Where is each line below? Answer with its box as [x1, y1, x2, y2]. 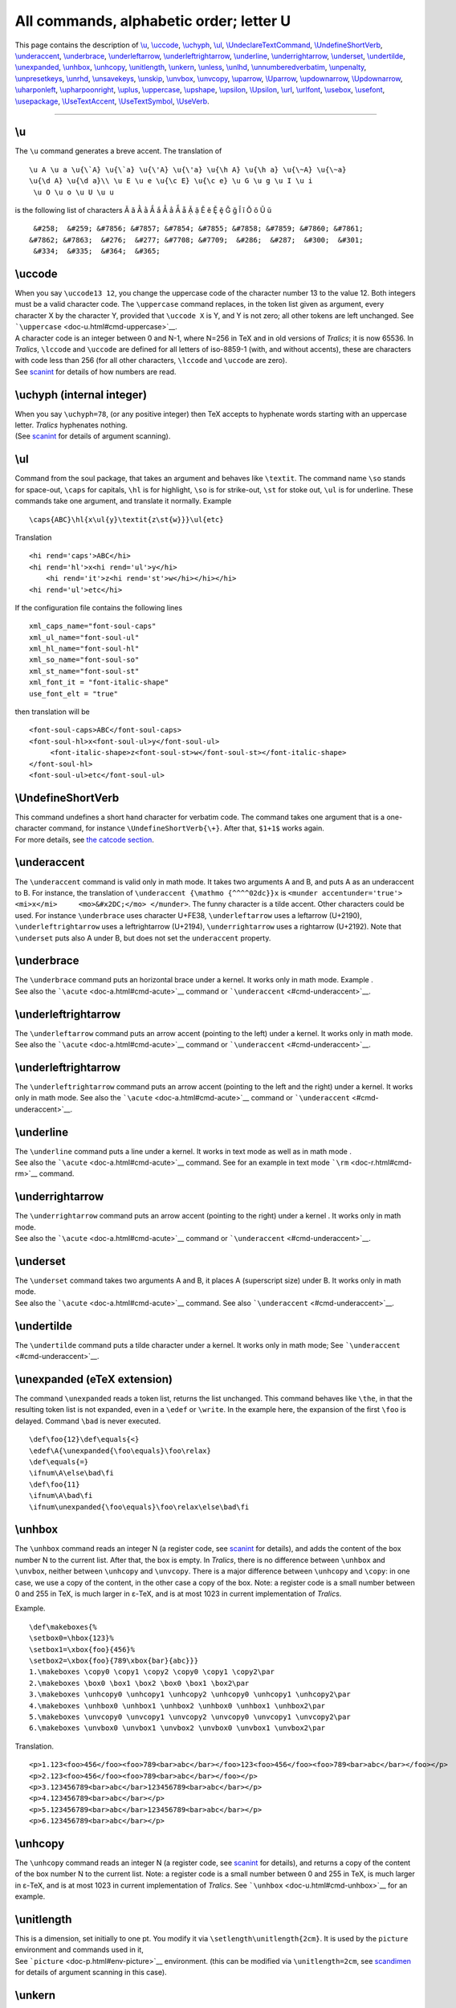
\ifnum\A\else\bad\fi [29, 1468, 114, 1478]
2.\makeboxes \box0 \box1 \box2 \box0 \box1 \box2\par [29, 1679, 250, 1688]
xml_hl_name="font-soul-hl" [29, 644, 140, 654]
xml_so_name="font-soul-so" [29, 655, 140, 664]
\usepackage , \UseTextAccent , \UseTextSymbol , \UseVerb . [14, 96, 210, 106]
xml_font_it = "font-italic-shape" [29, 678, 169, 687]
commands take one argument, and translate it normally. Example [14, 496, 232, 506]
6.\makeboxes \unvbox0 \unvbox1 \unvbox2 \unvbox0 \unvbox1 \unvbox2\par [29, 1724, 326, 1733]
